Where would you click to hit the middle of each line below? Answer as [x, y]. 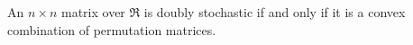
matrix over [93, 12]
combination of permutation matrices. [112, 29]
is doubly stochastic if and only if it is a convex [275, 12]
